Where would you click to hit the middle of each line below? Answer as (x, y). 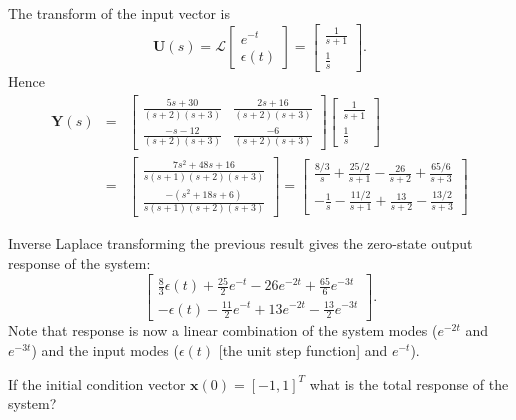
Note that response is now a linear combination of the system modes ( (223, 330)
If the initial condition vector (97, 383)
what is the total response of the (409, 383)
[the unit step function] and (303, 349)
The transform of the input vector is (119, 13)
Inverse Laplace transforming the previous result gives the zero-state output (240, 243)
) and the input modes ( (105, 349)
